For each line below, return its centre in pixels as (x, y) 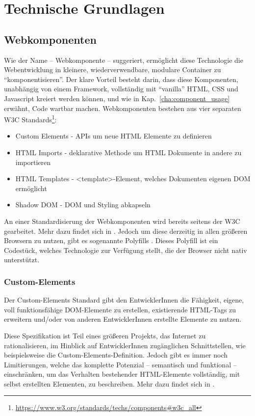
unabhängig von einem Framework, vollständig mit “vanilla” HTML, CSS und (121, 89)
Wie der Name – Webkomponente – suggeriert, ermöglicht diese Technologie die (124, 60)
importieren (33, 162)
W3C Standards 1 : (30, 119)
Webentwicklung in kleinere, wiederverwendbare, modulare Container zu (113, 69)
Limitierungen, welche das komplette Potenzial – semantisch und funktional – (120, 364)
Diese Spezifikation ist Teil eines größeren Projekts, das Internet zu (105, 335)
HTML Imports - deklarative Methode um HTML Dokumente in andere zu (128, 152)
